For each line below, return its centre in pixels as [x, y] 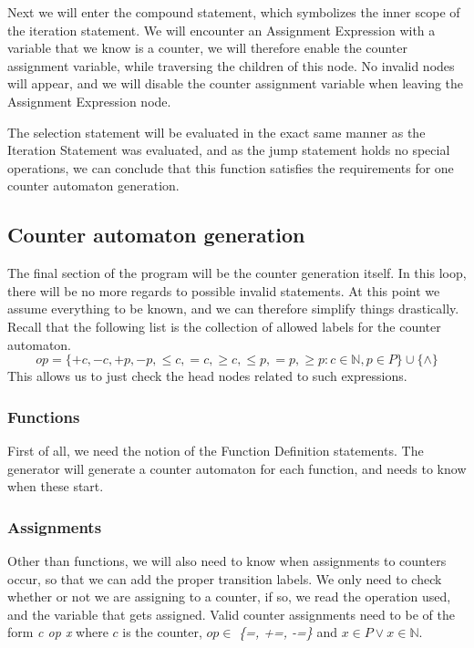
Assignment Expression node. [89, 101]
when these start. [56, 486]
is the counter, [162, 632]
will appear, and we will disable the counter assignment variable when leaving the [236, 83]
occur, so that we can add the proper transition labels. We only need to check [225, 578]
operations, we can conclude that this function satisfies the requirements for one [231, 167]
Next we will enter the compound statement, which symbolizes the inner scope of [234, 12]
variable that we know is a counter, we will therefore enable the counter [207, 48]
